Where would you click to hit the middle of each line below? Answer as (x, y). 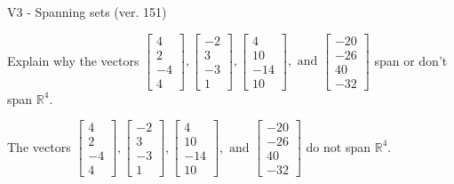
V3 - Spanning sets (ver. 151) (87, 12)
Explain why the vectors (73, 60)
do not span (339, 146)
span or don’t (411, 60)
